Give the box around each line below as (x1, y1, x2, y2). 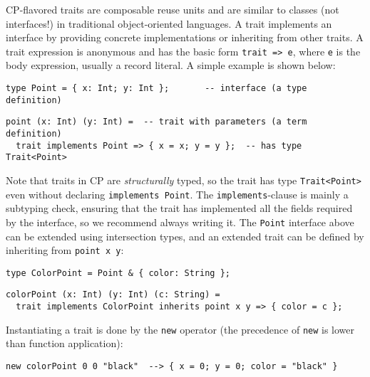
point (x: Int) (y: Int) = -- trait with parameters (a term (6, 117, 307, 127)
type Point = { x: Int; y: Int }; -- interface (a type (6, 83, 307, 94)
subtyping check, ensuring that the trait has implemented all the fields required (6, 201, 353, 216)
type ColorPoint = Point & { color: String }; (6, 267, 230, 278)
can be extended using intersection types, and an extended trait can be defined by (6, 228, 364, 243)
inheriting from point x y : (6, 243, 124, 257)
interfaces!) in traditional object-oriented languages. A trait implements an (6, 16, 332, 31)
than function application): (6, 336, 123, 351)
